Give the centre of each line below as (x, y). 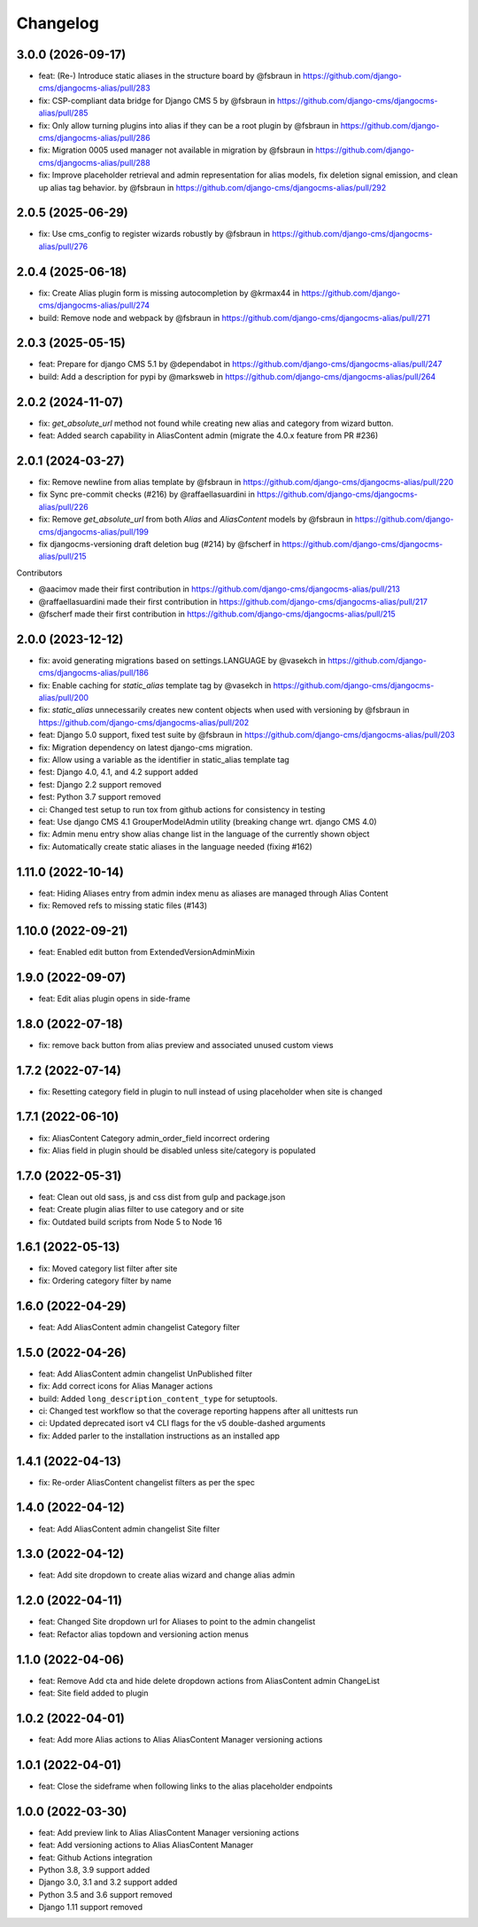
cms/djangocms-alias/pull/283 (94, 88)
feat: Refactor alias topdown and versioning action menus (144, 1634)
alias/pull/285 (63, 113)
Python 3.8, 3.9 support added (94, 1869)
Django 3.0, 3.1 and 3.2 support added (108, 1882)
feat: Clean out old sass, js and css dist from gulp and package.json (162, 1196)
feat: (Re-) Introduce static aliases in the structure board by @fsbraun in (170, 76)
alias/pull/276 (63, 246)
